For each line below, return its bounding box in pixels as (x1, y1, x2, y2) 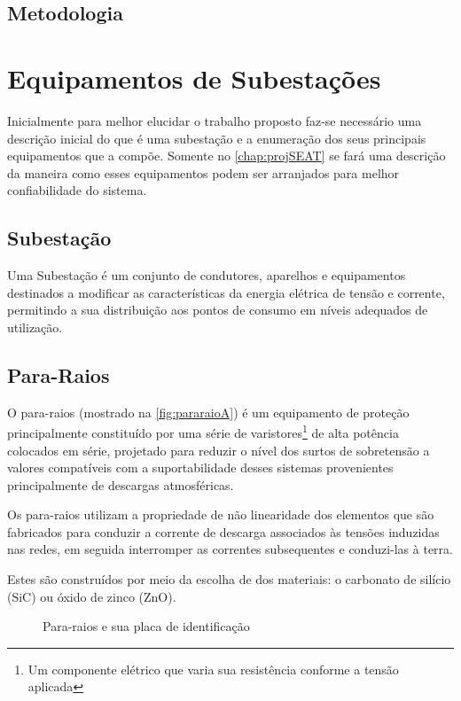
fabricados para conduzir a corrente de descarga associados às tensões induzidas (7, 522, 440, 541)
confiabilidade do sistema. (7, 181, 147, 199)
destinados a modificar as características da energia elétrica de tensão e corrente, (7, 283, 445, 301)
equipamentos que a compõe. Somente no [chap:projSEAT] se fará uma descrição (7, 146, 446, 165)
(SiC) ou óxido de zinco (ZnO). (7, 587, 176, 605)
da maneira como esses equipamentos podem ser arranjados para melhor (7, 163, 400, 182)
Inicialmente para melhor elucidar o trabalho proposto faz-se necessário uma (7, 111, 422, 129)
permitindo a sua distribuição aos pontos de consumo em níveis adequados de (7, 300, 428, 319)
